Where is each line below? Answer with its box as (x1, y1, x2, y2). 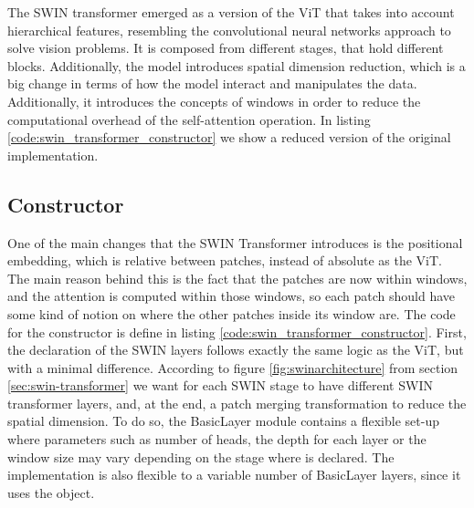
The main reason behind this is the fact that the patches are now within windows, (7, 268, 468, 287)
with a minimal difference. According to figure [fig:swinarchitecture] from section (7, 358, 458, 377)
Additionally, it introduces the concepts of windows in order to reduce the (7, 91, 421, 110)
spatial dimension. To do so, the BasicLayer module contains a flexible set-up (7, 411, 439, 430)
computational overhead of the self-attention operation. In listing (7, 109, 371, 129)
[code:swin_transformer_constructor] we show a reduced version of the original (7, 128, 451, 147)
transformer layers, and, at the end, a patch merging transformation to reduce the (7, 393, 467, 412)
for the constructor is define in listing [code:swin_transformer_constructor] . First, (7, 322, 467, 341)
